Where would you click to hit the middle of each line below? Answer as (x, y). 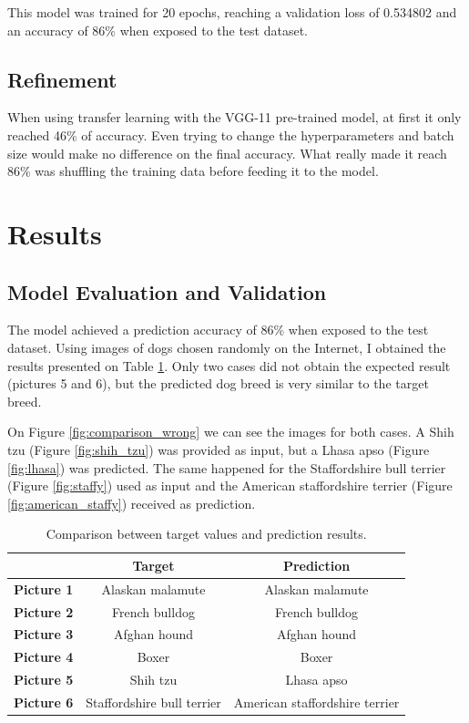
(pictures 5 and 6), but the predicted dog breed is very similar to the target (218, 383)
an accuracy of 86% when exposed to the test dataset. (158, 30)
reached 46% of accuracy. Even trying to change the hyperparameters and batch (231, 134)
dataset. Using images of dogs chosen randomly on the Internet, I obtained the (227, 347)
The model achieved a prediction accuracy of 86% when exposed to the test (218, 330)
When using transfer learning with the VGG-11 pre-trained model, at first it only (234, 117)
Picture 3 (44, 634)
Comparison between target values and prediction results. (206, 534)
